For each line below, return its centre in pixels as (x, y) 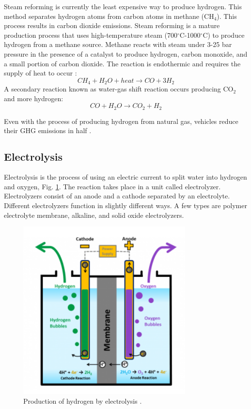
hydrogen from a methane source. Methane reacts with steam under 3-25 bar (118, 44)
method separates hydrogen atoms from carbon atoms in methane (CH (109, 16)
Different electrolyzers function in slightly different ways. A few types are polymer (125, 205)
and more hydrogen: (34, 98)
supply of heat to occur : (40, 73)
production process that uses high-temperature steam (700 (91, 35)
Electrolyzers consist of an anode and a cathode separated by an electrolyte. (117, 196)
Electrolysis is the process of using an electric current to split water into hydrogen (125, 177)
